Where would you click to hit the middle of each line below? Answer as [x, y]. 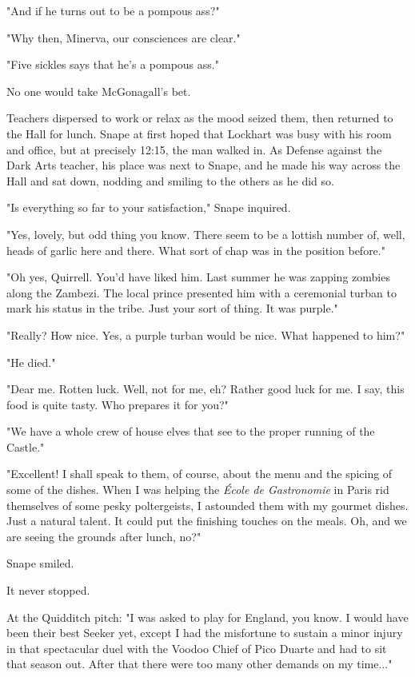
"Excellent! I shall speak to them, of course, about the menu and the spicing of [200, 474]
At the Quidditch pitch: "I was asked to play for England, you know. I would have [207, 617]
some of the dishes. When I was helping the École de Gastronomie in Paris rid [198, 490]
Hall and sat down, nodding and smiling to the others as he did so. [170, 180]
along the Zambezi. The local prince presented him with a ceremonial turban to [202, 292]
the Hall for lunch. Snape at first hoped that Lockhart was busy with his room [199, 133]
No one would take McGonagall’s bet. [99, 91]
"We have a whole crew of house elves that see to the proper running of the [191, 431]
